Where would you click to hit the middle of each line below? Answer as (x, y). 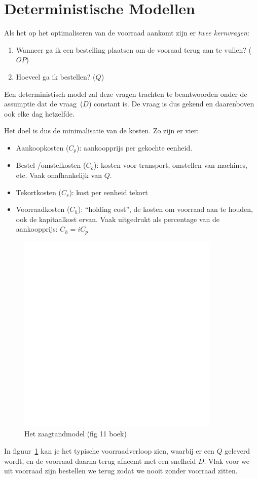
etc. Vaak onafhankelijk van (59, 175)
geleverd (237, 450)
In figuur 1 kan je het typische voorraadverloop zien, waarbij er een (109, 450)
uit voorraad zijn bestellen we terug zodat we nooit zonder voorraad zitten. (121, 471)
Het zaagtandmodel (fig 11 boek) (76, 434)
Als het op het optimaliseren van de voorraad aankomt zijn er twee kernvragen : (127, 33)
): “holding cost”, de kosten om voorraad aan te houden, (165, 209)
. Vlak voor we (227, 460)
